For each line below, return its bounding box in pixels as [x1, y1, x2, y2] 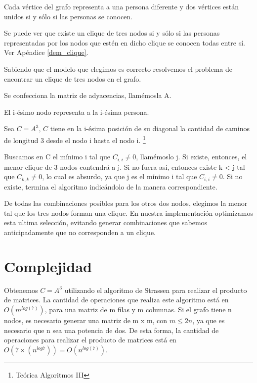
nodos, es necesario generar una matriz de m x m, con [4, 315, 168, 325]
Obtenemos [4, 285, 38, 295]
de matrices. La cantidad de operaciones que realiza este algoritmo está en [4, 294, 229, 305]
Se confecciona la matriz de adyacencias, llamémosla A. [4, 90, 171, 100]
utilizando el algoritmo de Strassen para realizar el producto [64, 285, 247, 295]
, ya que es [192, 315, 225, 325]
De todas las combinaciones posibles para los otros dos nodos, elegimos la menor [4, 198, 248, 208]
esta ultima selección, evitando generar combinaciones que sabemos [4, 217, 208, 228]
